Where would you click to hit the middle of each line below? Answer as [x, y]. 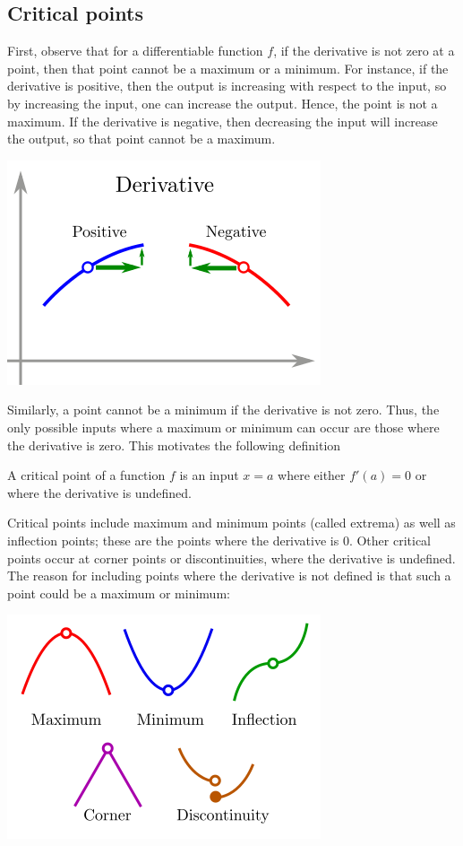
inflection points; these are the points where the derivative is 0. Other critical [219, 540]
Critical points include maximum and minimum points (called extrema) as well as [231, 523]
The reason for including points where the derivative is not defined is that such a [229, 576]
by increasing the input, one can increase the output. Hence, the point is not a [223, 103]
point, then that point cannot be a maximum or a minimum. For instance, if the [228, 68]
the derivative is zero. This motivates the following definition [174, 445]
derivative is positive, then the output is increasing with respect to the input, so [227, 86]
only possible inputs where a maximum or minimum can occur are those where [223, 427]
